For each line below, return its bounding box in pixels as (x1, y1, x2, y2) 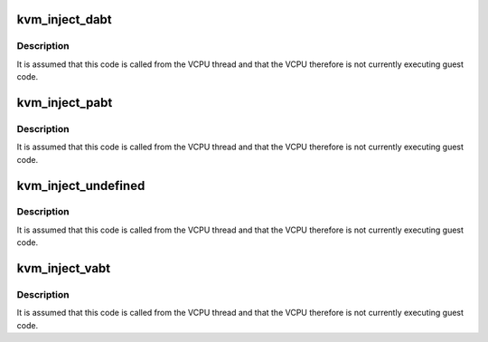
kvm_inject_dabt (16, 12, 112, 27)
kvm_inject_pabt (16, 95, 113, 110)
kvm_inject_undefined (16, 177, 145, 194)
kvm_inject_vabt (16, 261, 111, 276)
